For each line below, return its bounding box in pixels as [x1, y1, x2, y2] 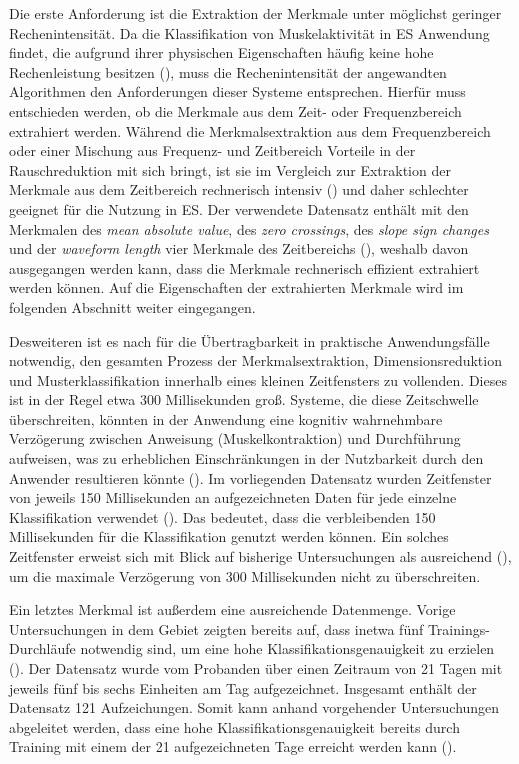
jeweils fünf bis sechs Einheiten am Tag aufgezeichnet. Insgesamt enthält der [9, 677, 477, 698]
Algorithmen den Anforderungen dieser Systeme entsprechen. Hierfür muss [9, 81, 466, 102]
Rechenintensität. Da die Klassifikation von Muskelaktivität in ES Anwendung [9, 22, 490, 43]
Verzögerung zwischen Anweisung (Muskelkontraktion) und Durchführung [9, 428, 461, 449]
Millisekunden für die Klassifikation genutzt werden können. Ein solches [9, 526, 449, 547]
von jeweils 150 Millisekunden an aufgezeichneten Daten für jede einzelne [9, 487, 457, 508]
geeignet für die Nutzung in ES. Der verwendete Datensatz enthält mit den [9, 198, 469, 219]
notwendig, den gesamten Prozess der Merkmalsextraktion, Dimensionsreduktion [9, 350, 502, 371]
